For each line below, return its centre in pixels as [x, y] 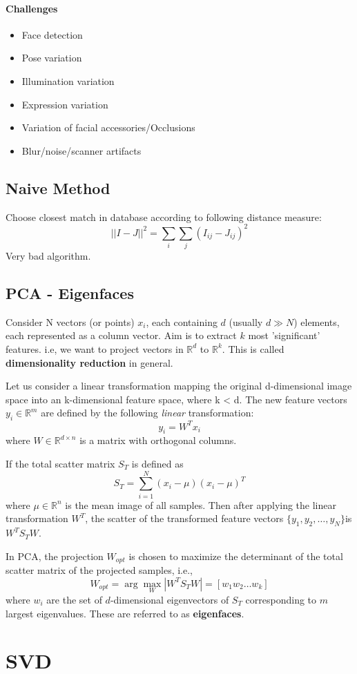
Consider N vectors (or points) [70, 321]
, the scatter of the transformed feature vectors [184, 518]
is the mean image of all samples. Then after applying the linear [201, 504]
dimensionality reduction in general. [89, 362]
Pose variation [52, 58]
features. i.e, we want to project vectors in [95, 348]
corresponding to [281, 599]
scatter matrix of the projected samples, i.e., [99, 570]
